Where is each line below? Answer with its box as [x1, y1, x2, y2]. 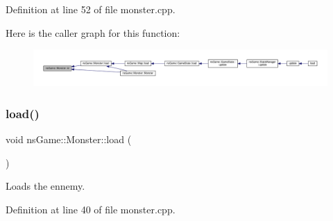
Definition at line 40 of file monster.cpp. [6, 202, 176, 216]
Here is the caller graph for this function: [6, 25, 180, 40]
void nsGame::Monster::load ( [6, 132, 132, 146]
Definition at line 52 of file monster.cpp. [6, 2, 176, 16]
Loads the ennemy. [6, 179, 85, 193]
